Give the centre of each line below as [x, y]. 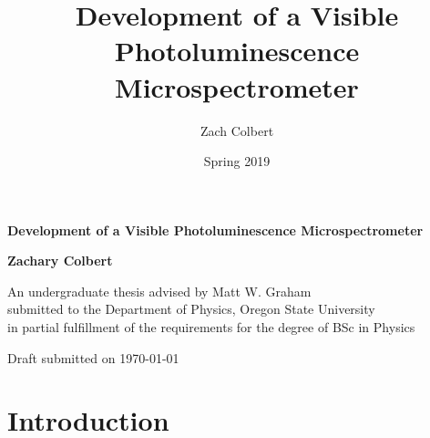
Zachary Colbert [60, 261]
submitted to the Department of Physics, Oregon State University [191, 309]
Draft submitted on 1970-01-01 [93, 357]
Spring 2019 [237, 161]
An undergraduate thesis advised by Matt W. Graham [159, 291]
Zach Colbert [237, 130]
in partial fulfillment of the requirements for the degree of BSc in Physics [211, 327]
